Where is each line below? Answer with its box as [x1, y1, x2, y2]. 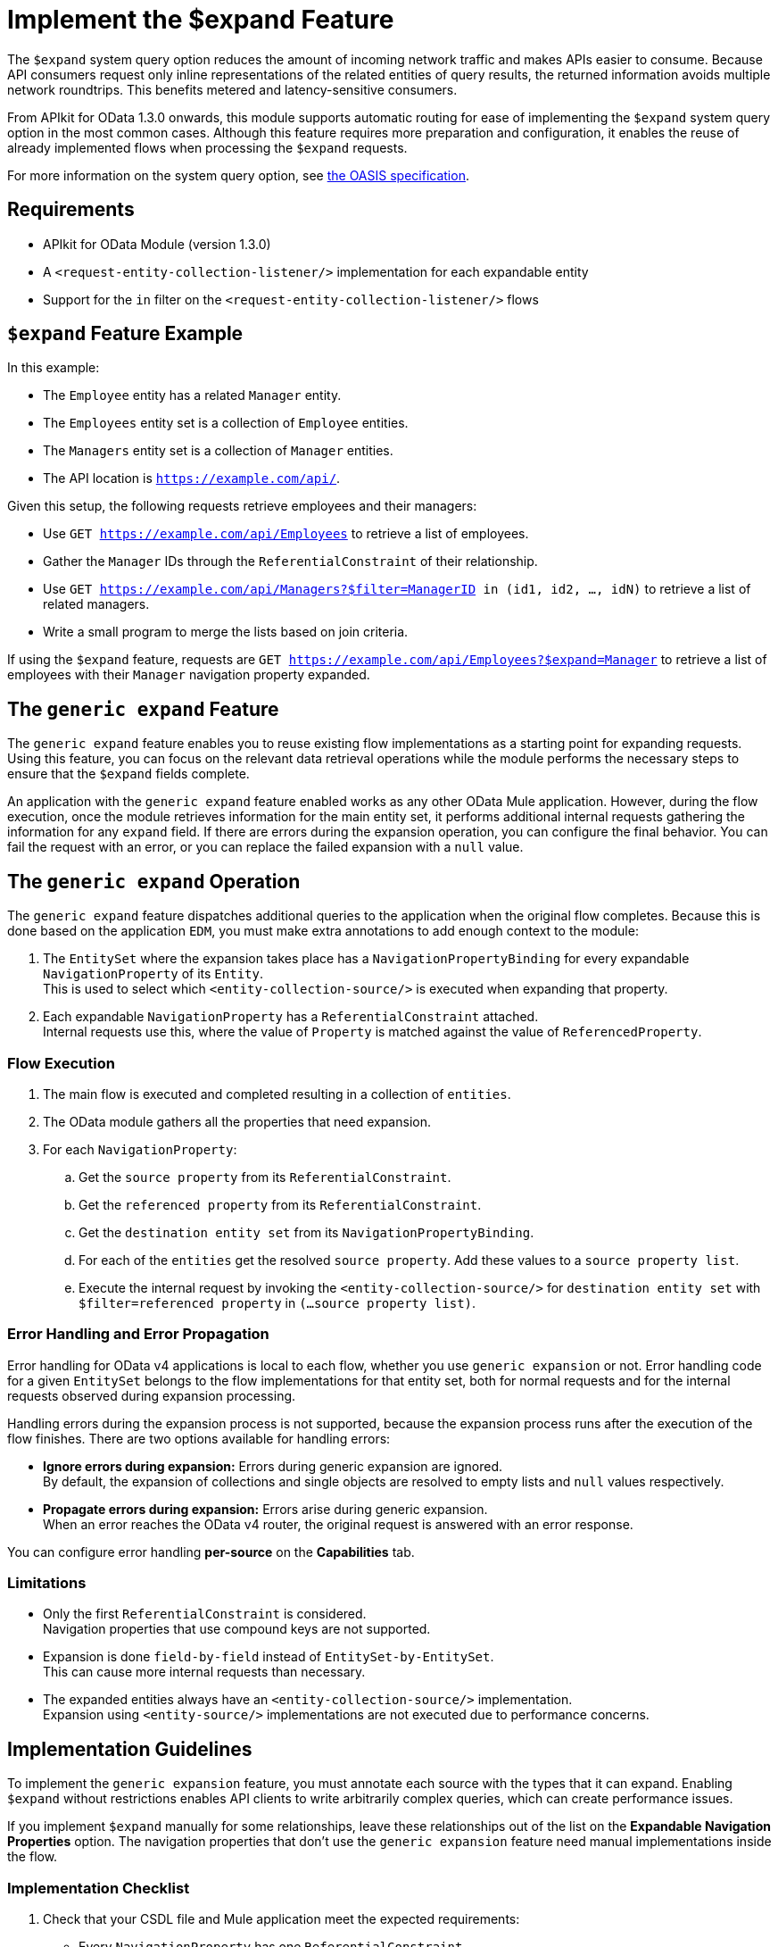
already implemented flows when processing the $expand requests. [7, 139, 408, 155]
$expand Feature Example [7, 322, 244, 345]
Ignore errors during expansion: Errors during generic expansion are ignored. [43, 1458, 503, 1474]
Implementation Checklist [7, 1878, 190, 1897]
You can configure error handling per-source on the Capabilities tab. [7, 1543, 415, 1560]
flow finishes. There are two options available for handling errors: [7, 1430, 391, 1446]
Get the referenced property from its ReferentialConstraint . [79, 1196, 482, 1212]
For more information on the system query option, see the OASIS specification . [7, 167, 469, 183]
